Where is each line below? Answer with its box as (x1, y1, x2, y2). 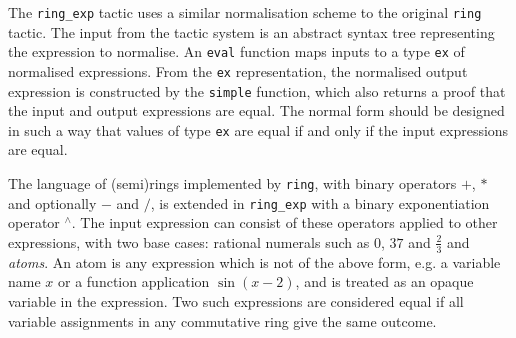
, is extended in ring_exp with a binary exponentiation (150, 192, 490, 213)
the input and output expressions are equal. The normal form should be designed (8, 100, 505, 121)
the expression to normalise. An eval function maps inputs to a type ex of (8, 41, 465, 62)
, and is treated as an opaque (295, 271, 474, 292)
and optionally (8, 192, 97, 213)
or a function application (58, 271, 210, 292)
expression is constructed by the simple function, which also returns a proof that (8, 80, 506, 101)
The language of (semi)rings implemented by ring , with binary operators (8, 173, 457, 194)
